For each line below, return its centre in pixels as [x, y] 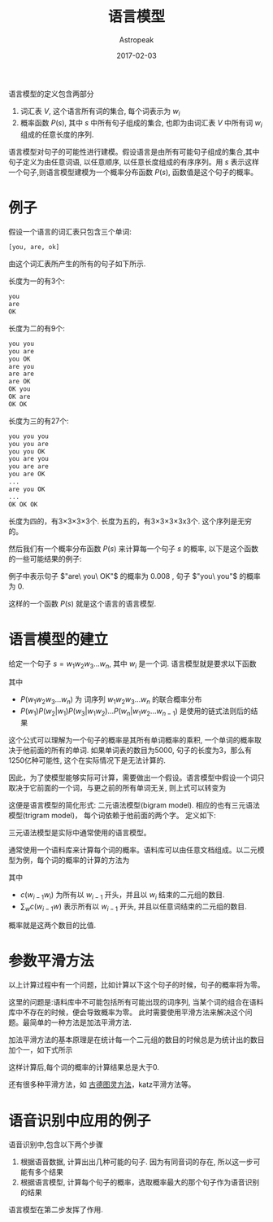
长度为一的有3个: [37, 281]
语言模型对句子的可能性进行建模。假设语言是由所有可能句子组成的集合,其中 [134, 151]
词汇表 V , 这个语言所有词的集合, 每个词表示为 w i [100, 112]
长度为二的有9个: [37, 328]
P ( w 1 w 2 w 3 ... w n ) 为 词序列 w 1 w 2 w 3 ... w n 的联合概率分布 [111, 701]
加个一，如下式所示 [41, 1050]
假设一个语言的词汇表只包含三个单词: [70, 232]
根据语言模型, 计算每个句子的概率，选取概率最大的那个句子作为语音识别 [140, 1182]
